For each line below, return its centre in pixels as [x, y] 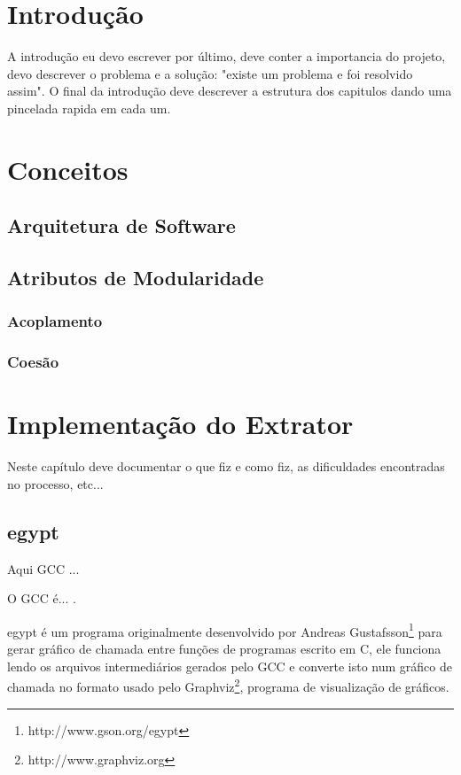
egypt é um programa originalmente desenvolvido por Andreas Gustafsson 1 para [225, 630]
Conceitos [68, 169]
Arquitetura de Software [121, 225]
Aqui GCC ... [43, 568]
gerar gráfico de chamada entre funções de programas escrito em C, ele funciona [224, 649]
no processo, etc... [55, 483]
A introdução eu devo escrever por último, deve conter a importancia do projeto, [227, 56]
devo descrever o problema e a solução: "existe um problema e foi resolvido [210, 73]
